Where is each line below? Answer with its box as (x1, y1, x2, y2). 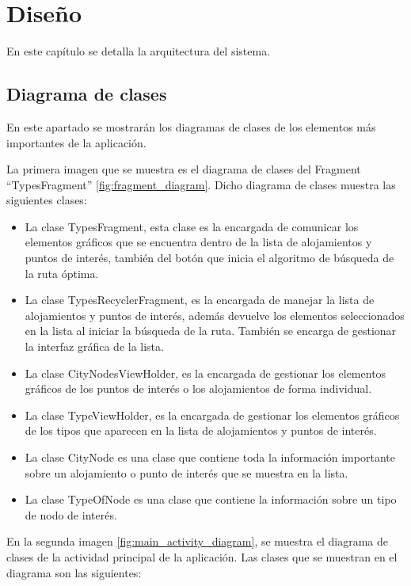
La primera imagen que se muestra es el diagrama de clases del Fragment (6, 161, 361, 177)
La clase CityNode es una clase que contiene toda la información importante (25, 449, 395, 466)
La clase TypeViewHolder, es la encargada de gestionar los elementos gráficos (25, 406, 400, 423)
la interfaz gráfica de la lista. (25, 338, 164, 355)
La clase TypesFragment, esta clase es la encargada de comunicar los (25, 218, 359, 234)
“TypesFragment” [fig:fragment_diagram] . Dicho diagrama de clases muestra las (6, 176, 396, 192)
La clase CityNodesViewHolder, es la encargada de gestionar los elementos (25, 364, 386, 381)
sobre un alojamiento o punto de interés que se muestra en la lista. (25, 464, 348, 481)
